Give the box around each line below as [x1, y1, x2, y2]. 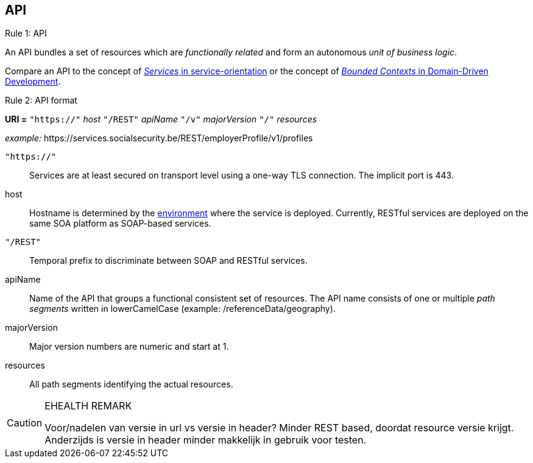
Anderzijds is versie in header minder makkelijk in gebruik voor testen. [44, 434, 367, 447]
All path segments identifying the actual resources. [29, 379, 233, 390]
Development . [5, 76, 61, 87]
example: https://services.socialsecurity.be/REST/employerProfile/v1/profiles [5, 133, 313, 144]
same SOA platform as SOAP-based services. [29, 218, 211, 229]
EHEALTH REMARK [44, 400, 132, 412]
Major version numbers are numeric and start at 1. [29, 341, 229, 352]
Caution [7, 417, 43, 429]
